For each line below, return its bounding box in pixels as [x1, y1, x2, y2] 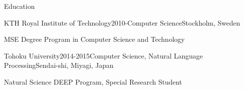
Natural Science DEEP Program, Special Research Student [4, 76, 182, 87]
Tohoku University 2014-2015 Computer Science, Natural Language [4, 50, 203, 60]
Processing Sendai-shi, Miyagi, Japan [4, 60, 114, 70]
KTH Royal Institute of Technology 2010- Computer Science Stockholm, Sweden [4, 17, 241, 28]
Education [4, 1, 35, 11]
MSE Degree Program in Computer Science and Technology [4, 34, 185, 44]
